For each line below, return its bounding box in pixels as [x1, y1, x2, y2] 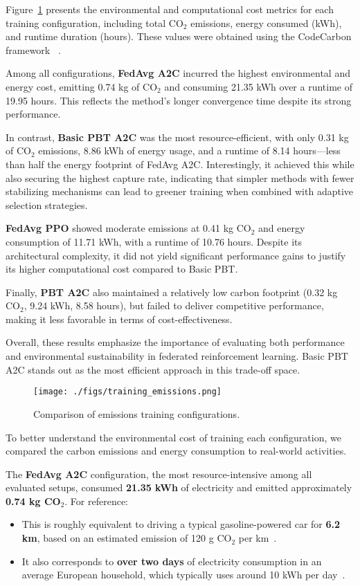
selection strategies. [6, 197, 88, 212]
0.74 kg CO [6, 493, 61, 508]
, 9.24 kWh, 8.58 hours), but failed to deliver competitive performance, [24, 298, 324, 313]
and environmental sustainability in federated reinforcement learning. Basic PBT [6, 349, 348, 363]
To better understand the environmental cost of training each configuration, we [6, 430, 341, 444]
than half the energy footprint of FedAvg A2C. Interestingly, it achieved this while [6, 156, 354, 171]
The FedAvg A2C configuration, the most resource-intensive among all [6, 466, 312, 481]
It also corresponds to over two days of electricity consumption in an [21, 553, 322, 568]
